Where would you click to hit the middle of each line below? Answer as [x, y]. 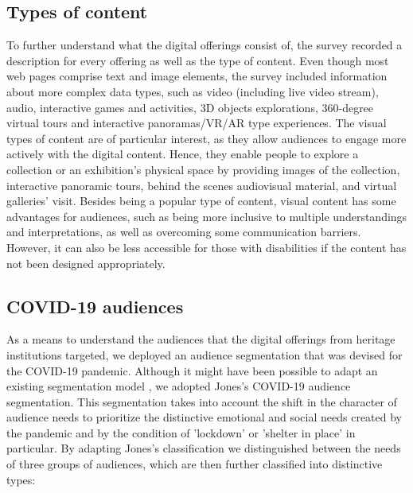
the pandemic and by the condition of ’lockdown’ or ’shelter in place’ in [181, 432]
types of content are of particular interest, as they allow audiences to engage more [206, 138]
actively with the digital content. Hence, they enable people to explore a [183, 154]
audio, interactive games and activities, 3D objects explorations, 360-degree [190, 107]
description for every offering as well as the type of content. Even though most [198, 60]
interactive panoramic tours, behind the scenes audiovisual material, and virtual [202, 185]
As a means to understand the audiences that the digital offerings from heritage [201, 339]
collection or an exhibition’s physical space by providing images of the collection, [203, 169]
